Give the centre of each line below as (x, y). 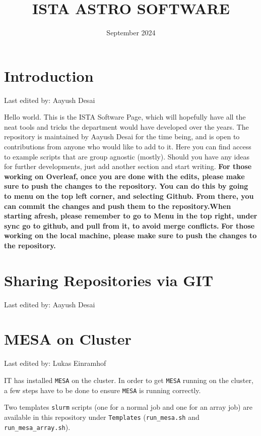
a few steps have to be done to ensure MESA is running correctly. (103, 390)
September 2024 (131, 33)
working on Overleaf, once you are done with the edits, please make (124, 176)
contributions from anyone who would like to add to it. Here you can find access (128, 147)
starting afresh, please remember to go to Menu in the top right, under (131, 216)
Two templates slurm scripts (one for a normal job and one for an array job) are (128, 407)
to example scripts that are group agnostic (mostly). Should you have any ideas (127, 156)
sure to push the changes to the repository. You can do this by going (126, 186)
